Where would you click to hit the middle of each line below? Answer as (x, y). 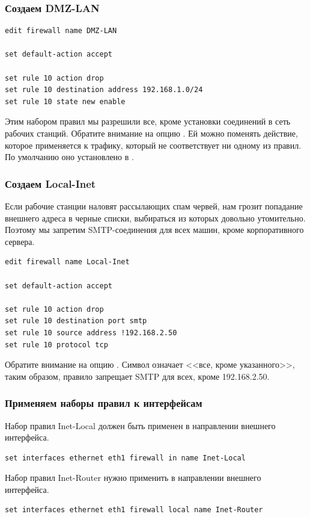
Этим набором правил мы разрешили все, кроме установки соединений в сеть (148, 121)
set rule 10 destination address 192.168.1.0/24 (104, 90)
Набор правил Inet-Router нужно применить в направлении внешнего (133, 478)
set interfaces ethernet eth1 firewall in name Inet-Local (125, 458)
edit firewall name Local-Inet (67, 262)
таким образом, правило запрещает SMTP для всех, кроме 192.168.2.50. (137, 376)
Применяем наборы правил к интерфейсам (104, 403)
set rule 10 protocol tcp (56, 345)
